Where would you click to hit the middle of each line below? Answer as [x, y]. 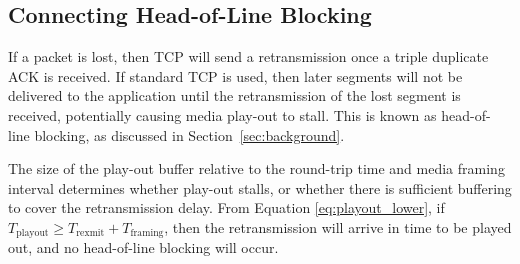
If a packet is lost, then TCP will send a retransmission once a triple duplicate [248, 56]
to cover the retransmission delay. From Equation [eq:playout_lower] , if [226, 207]
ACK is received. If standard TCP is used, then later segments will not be [235, 75]
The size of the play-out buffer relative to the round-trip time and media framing [256, 168]
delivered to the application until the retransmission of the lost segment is [234, 95]
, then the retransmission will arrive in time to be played [338, 226]
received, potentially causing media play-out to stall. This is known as [222, 114]
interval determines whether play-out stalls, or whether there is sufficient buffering [260, 187]
